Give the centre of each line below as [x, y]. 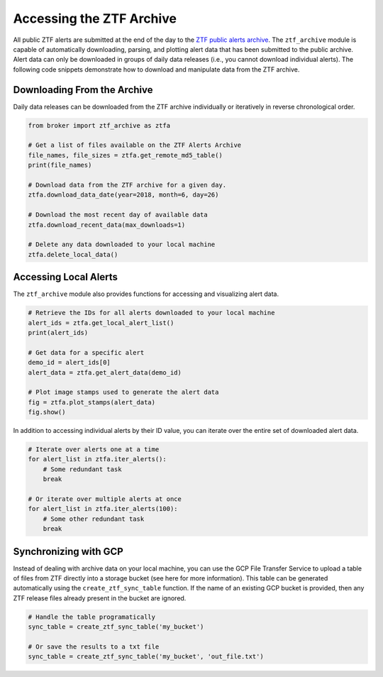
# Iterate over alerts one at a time [94, 450]
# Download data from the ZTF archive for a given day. [127, 185]
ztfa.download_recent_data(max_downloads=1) [107, 225]
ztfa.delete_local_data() [73, 254]
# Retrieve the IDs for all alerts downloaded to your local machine [151, 313]
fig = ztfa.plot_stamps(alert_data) [92, 402]
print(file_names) [60, 165]
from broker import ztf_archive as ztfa [99, 125]
